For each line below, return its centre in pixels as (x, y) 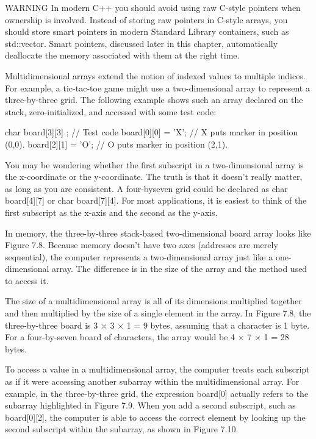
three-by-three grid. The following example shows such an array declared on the (154, 100)
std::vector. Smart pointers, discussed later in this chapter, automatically (142, 43)
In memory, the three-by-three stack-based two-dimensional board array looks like (158, 233)
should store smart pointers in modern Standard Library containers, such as (147, 31)
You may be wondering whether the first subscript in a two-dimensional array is (154, 164)
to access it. (27, 280)
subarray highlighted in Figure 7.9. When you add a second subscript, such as (150, 405)
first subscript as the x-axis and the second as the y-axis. (111, 212)
